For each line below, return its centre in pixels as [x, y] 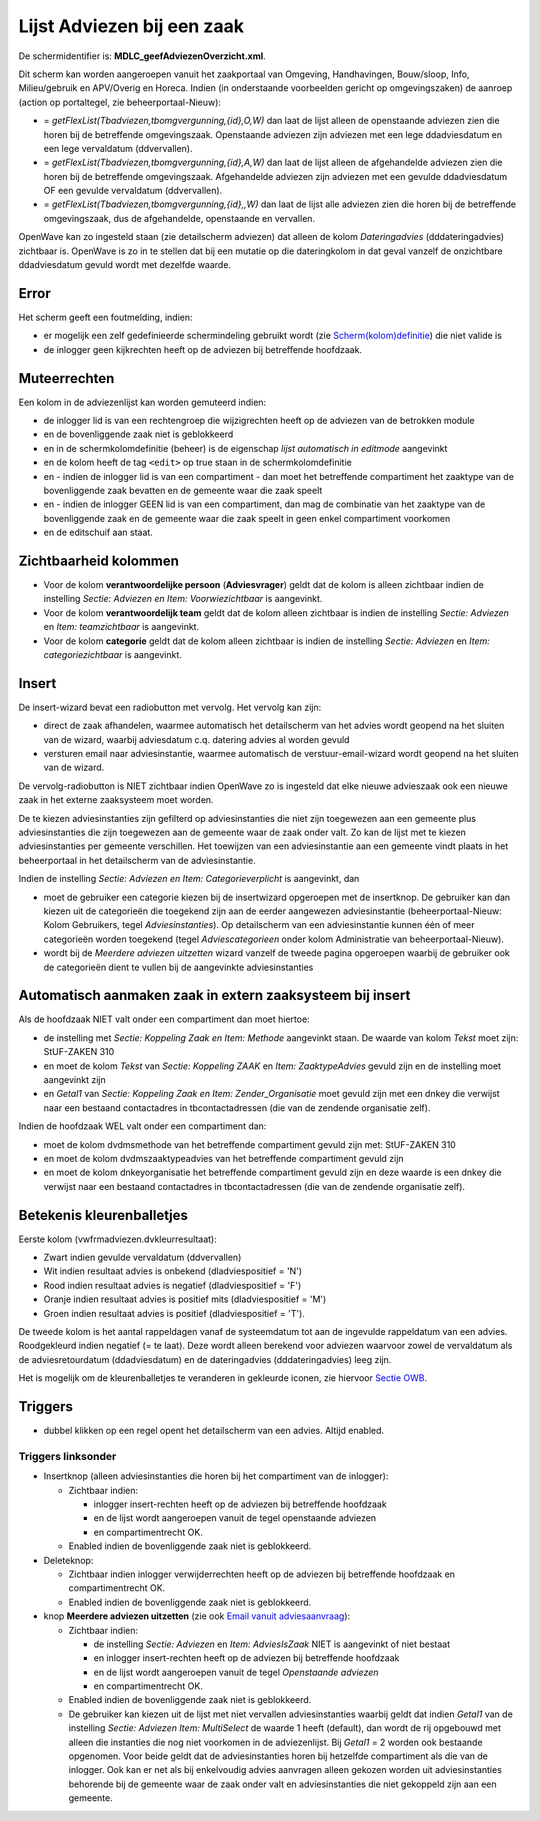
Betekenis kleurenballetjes [103, 1215]
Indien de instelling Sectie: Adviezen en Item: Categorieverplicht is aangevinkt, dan [189, 879]
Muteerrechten [66, 378]
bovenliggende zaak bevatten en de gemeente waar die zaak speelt [183, 490]
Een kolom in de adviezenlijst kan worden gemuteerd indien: [142, 402]
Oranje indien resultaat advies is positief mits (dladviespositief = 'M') [185, 1299]
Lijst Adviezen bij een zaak [131, 26]
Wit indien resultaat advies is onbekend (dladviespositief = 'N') [173, 1271]
